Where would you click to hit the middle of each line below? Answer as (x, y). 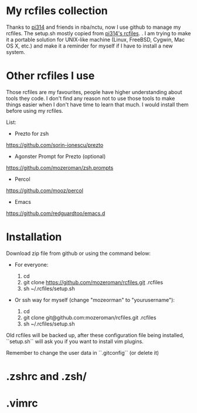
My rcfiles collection (57, 11)
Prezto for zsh (32, 133)
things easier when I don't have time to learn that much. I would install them (97, 105)
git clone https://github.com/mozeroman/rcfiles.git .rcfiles (93, 282)
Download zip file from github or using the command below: (79, 253)
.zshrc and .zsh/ (46, 377)
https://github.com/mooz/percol (45, 190)
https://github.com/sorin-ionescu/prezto (55, 145)
